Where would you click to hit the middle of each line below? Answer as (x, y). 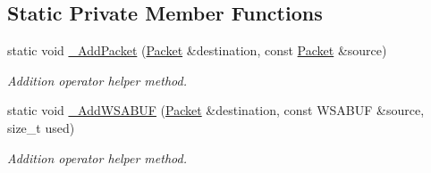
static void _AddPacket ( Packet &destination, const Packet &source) (197, 50)
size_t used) (41, 127)
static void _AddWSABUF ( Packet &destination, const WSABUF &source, (216, 110)
